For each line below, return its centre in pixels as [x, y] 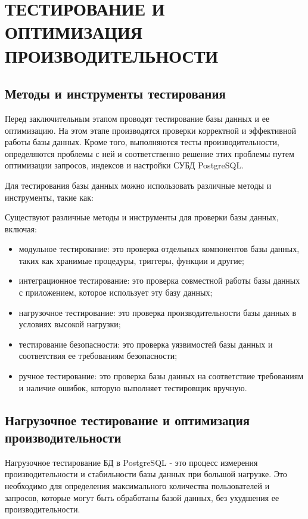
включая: [21, 228]
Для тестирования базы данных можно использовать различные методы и [138, 185]
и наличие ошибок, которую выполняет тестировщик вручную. [133, 387]
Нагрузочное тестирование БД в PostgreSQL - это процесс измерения [131, 462]
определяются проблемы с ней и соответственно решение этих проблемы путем [150, 153]
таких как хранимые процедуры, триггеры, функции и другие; [131, 260]
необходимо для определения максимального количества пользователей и [137, 486]
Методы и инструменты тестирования [115, 93]
